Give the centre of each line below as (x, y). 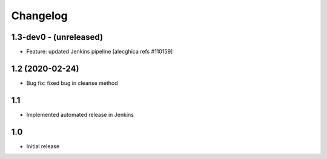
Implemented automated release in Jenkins (80, 114)
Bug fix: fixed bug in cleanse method (72, 83)
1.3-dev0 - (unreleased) (57, 37)
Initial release (43, 146)
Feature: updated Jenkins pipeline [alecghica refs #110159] (100, 52)
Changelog (39, 16)
